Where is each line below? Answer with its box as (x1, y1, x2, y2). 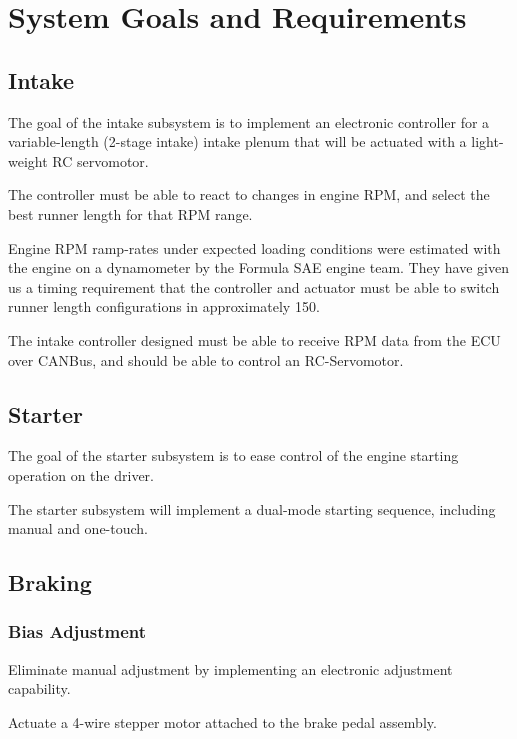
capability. (8, 678, 71, 699)
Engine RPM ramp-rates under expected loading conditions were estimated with (8, 237, 501, 258)
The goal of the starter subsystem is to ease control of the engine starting (8, 445, 459, 466)
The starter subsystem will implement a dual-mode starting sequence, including (8, 498, 496, 519)
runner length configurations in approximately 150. (8, 296, 320, 317)
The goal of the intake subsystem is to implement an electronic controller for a (8, 111, 490, 132)
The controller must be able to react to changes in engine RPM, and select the (8, 184, 490, 205)
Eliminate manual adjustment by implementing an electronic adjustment (8, 658, 453, 679)
